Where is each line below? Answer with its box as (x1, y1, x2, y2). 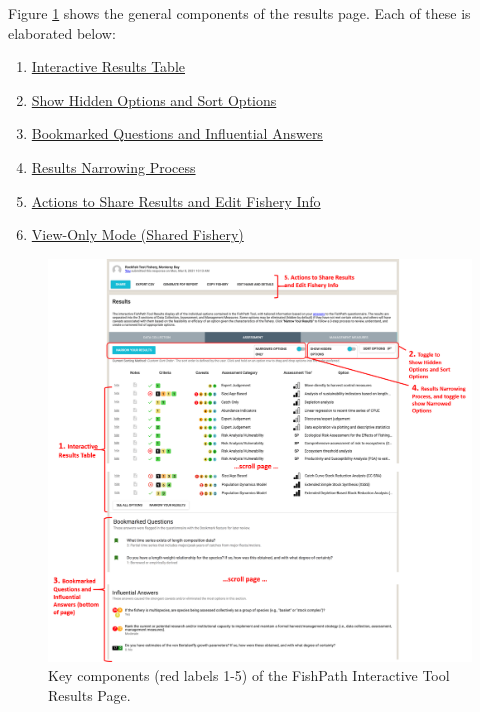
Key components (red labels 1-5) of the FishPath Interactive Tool (48, 665, 450, 686)
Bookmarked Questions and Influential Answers (31, 123, 323, 144)
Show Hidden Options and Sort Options (31, 89, 277, 110)
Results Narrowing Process (31, 156, 196, 177)
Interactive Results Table (31, 56, 185, 77)
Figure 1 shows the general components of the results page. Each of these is (8, 3, 471, 23)
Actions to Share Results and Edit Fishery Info (31, 190, 321, 211)
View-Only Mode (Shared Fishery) (31, 224, 244, 245)
